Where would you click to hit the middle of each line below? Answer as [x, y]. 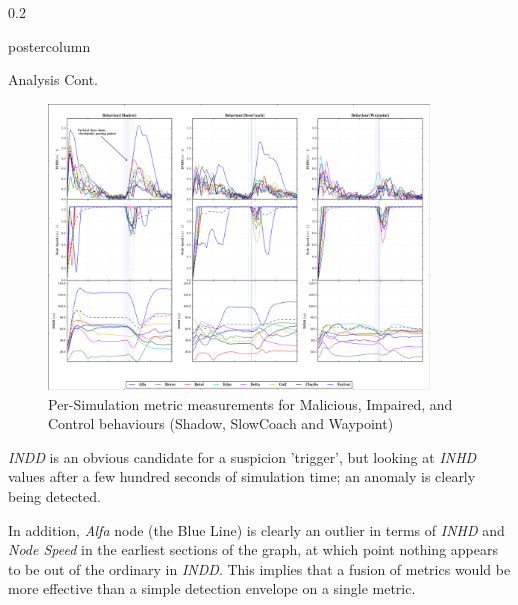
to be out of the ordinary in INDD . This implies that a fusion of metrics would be [259, 568]
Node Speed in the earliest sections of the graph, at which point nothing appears [253, 549]
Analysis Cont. [53, 79]
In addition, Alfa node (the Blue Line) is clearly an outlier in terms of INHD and [256, 529]
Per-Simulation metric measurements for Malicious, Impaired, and [250, 403]
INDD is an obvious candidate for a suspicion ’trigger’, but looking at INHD [242, 456]
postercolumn [49, 45]
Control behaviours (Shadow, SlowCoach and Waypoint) [221, 423]
